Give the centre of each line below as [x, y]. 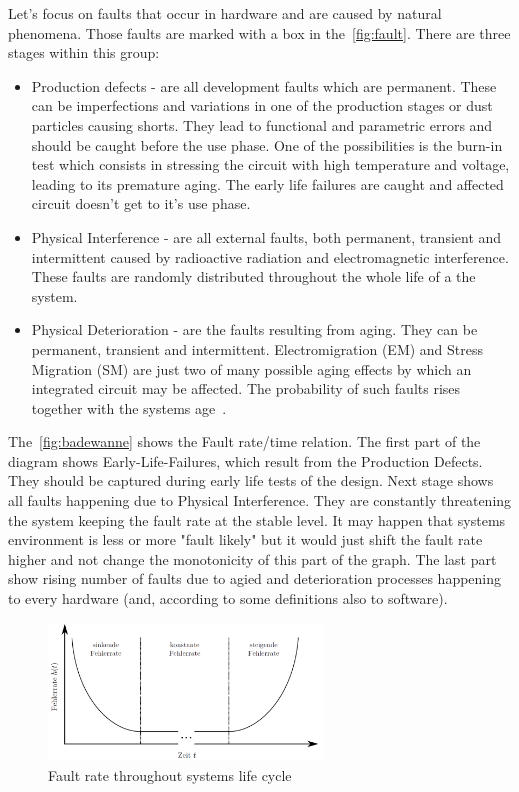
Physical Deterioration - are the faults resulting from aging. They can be [254, 329]
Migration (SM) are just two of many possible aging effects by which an [251, 368]
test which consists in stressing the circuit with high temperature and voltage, [270, 164]
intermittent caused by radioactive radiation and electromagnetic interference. [270, 256]
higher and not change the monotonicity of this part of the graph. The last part [252, 558]
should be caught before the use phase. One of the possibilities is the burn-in [267, 144]
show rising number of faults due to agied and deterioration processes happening [255, 578]
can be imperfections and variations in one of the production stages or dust [262, 105]
